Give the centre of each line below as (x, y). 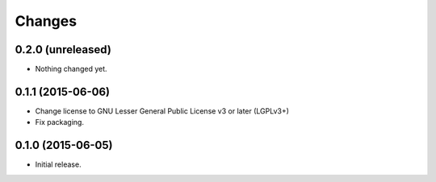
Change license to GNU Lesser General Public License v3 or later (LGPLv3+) (162, 111)
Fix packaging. (60, 122)
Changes (46, 21)
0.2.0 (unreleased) (63, 50)
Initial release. (58, 164)
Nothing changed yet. (71, 69)
